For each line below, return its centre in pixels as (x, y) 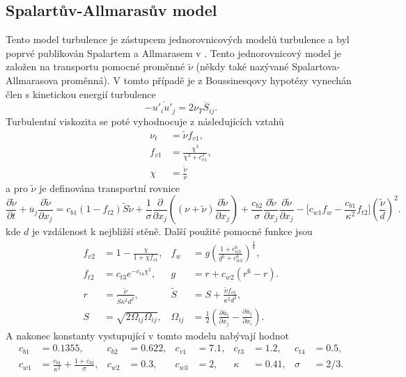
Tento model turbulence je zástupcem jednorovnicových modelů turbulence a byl (178, 39)
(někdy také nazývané (242, 66)
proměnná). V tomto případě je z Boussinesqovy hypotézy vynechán (206, 80)
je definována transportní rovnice (109, 187)
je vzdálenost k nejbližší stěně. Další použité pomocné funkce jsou (172, 231)
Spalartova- (316, 66)
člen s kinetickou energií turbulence (81, 94)
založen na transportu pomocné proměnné (95, 66)
